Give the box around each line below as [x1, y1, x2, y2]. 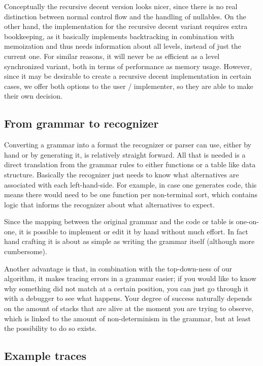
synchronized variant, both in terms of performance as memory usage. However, [4, 60, 252, 71]
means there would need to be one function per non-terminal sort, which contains [4, 189, 257, 200]
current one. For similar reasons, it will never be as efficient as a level [4, 50, 220, 61]
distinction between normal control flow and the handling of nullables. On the [4, 11, 246, 21]
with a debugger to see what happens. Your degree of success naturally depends [4, 293, 252, 303]
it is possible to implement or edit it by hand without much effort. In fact [19, 226, 248, 236]
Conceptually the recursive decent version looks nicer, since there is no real [4, 1, 238, 11]
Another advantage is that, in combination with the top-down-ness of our [4, 263, 233, 273]
